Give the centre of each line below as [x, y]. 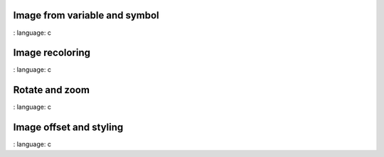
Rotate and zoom [52, 90]
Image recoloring [52, 53]
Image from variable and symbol [86, 15]
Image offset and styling [68, 128]
